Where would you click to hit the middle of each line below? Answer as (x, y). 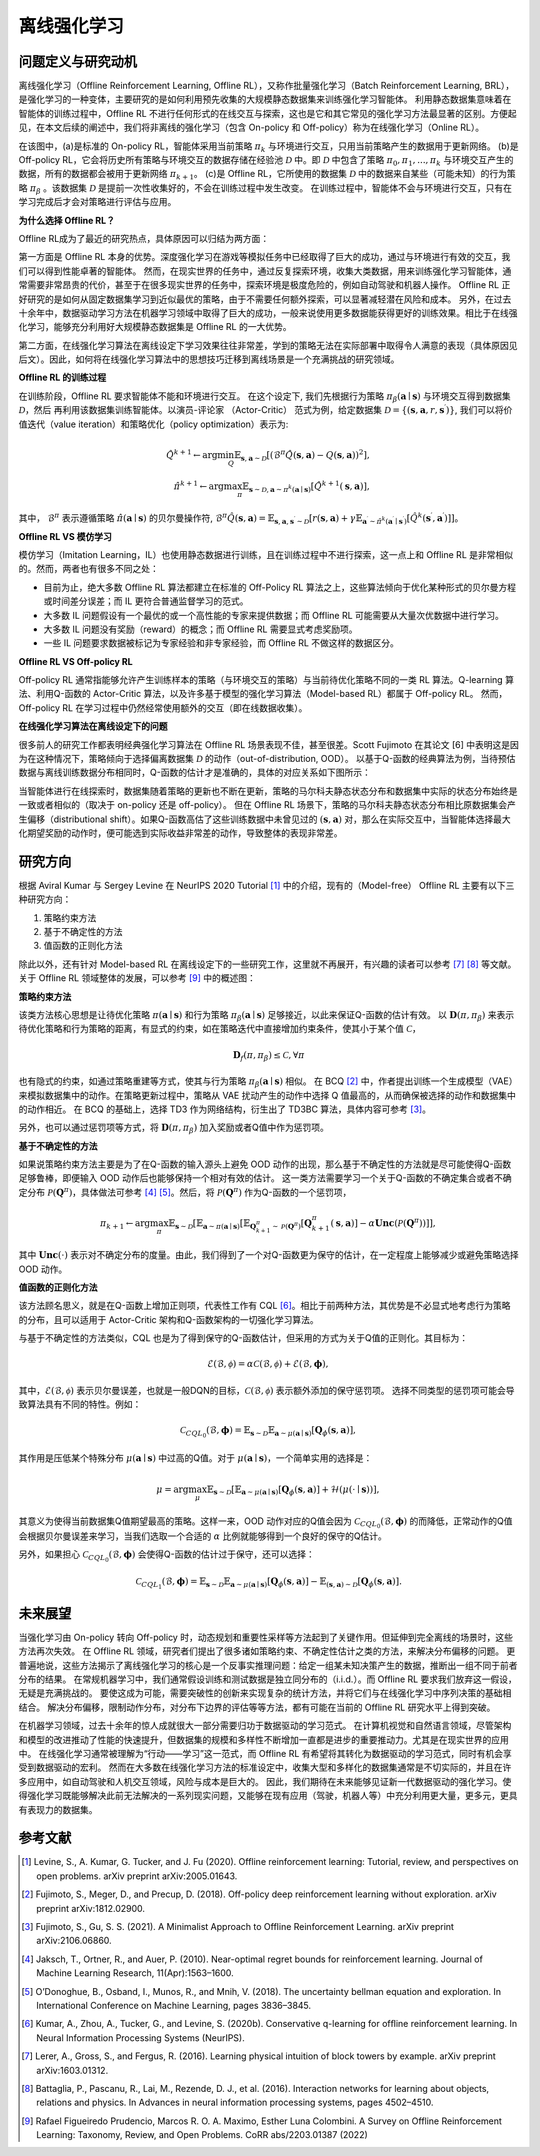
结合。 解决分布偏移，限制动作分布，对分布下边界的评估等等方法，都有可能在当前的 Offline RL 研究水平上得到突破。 (257, 1707)
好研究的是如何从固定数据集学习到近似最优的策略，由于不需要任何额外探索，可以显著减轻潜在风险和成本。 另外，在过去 (265, 299)
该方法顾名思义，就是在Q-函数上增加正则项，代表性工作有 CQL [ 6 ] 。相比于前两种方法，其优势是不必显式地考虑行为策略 (264, 1306)
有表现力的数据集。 (58, 1809)
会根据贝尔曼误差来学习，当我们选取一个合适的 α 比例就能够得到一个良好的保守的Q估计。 (202, 1536)
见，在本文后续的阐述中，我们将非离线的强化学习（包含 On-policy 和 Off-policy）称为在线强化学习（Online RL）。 (251, 127)
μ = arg (172, 1489)
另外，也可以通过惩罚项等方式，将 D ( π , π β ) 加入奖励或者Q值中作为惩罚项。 (174, 1128)
